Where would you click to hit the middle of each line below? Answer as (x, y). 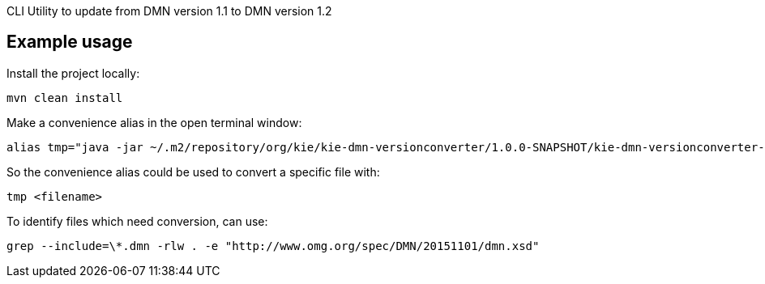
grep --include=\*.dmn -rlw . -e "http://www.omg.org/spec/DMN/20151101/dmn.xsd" (273, 246)
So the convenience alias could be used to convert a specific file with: (193, 172)
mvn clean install (65, 97)
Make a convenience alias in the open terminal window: (154, 122)
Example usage (70, 42)
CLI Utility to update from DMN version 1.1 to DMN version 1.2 (169, 11)
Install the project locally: (73, 73)
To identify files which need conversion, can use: (137, 221)
